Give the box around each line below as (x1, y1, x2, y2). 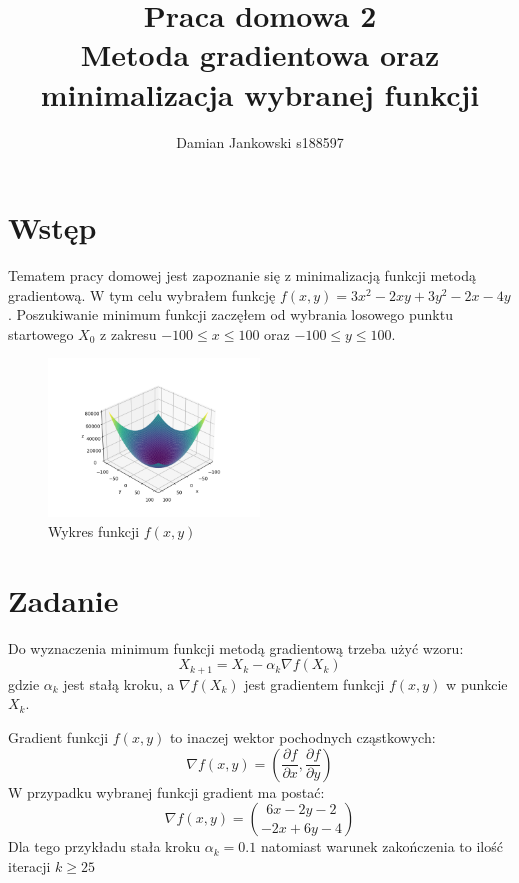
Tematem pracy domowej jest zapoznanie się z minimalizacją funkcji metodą (8, 265, 476, 286)
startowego (8, 323, 74, 344)
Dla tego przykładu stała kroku (8, 836, 201, 857)
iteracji (8, 855, 51, 876)
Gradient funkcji (8, 726, 109, 747)
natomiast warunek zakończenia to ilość (260, 836, 503, 857)
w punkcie (446, 673, 508, 694)
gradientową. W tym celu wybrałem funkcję (8, 284, 276, 305)
